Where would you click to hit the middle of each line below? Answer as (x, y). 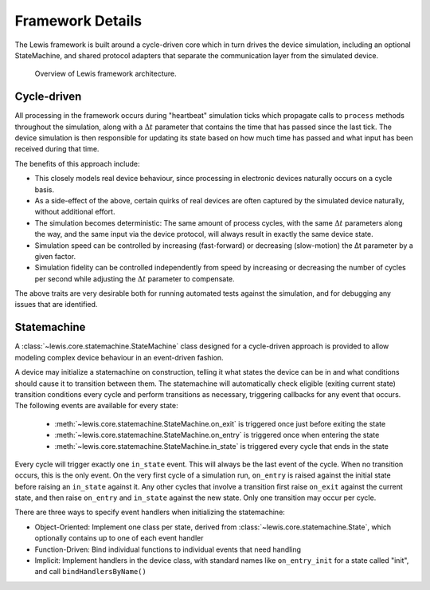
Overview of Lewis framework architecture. (106, 74)
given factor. (55, 256)
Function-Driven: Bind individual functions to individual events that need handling (168, 549)
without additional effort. (75, 212)
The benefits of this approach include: (77, 163)
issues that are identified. (56, 305)
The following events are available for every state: (96, 406)
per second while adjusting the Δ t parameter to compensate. (135, 278)
